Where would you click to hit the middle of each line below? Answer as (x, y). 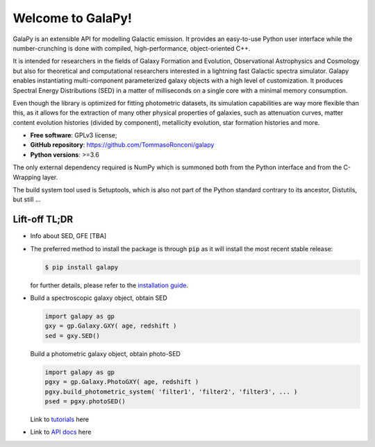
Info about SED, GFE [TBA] (68, 236)
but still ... (27, 200)
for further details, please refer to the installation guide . (109, 285)
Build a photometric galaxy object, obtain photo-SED (105, 353)
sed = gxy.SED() (73, 336)
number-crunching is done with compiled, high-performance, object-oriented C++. (132, 48)
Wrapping (27, 177)
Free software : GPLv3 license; (74, 135)
